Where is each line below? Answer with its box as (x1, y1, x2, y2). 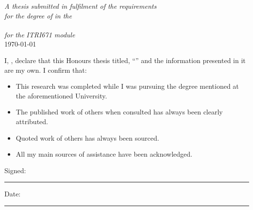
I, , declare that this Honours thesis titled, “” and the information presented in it (4, 55, 246, 65)
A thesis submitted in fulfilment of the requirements (4, 1, 157, 11)
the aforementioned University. (16, 90, 107, 100)
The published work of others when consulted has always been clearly (16, 107, 223, 117)
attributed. (16, 116, 48, 126)
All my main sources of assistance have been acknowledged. (16, 149, 192, 159)
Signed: (4, 165, 26, 175)
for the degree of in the (4, 10, 72, 20)
